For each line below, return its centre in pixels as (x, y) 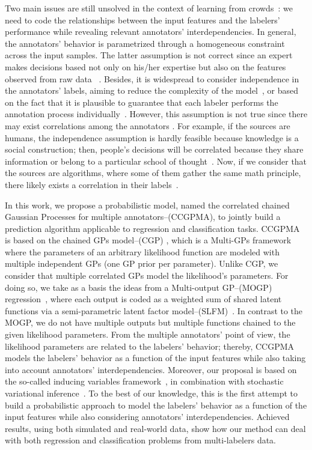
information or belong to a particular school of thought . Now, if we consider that (156, 161)
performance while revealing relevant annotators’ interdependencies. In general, (151, 32)
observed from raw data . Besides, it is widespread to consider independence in (152, 78)
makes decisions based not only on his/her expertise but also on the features (145, 66)
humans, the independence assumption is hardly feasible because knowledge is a (152, 137)
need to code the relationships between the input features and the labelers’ (142, 20)
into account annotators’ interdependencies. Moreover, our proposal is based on (151, 369)
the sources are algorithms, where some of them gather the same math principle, (153, 173)
